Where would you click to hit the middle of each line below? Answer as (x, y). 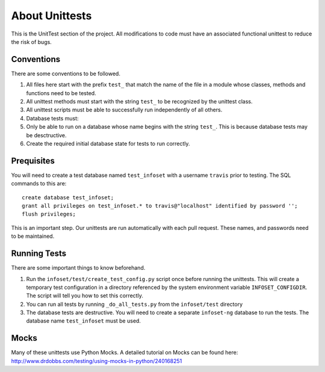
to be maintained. (33, 236)
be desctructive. (46, 135)
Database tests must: (52, 118)
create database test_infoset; (68, 197)
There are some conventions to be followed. (66, 73)
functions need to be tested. (61, 93)
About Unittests (51, 16)
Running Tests (39, 254)
